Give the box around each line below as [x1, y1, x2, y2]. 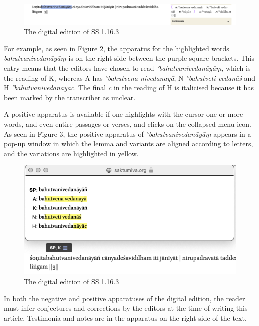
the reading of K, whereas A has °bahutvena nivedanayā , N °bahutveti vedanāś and [4, 72, 256, 83]
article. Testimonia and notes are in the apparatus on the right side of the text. [4, 312, 247, 323]
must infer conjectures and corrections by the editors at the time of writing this [4, 303, 248, 313]
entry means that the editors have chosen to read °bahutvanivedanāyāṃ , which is [4, 62, 251, 73]
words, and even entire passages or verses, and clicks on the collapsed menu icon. [4, 118, 251, 129]
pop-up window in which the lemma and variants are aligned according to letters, [4, 138, 253, 149]
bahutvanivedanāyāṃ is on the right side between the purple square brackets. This [4, 53, 255, 63]
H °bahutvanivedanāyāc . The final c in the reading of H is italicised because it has [4, 82, 254, 93]
